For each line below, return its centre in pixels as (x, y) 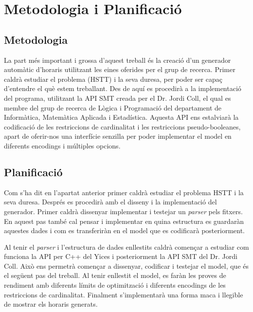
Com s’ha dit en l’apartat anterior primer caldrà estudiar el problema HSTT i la (124, 192)
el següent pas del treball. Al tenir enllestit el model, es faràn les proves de (115, 275)
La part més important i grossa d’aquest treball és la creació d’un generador (117, 60)
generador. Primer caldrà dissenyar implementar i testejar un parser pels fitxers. (123, 211)
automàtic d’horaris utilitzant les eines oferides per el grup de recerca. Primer (120, 69)
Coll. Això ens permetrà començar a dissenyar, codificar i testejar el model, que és (126, 266)
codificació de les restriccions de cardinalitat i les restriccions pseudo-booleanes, (122, 126)
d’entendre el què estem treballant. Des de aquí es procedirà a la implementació (123, 88)
